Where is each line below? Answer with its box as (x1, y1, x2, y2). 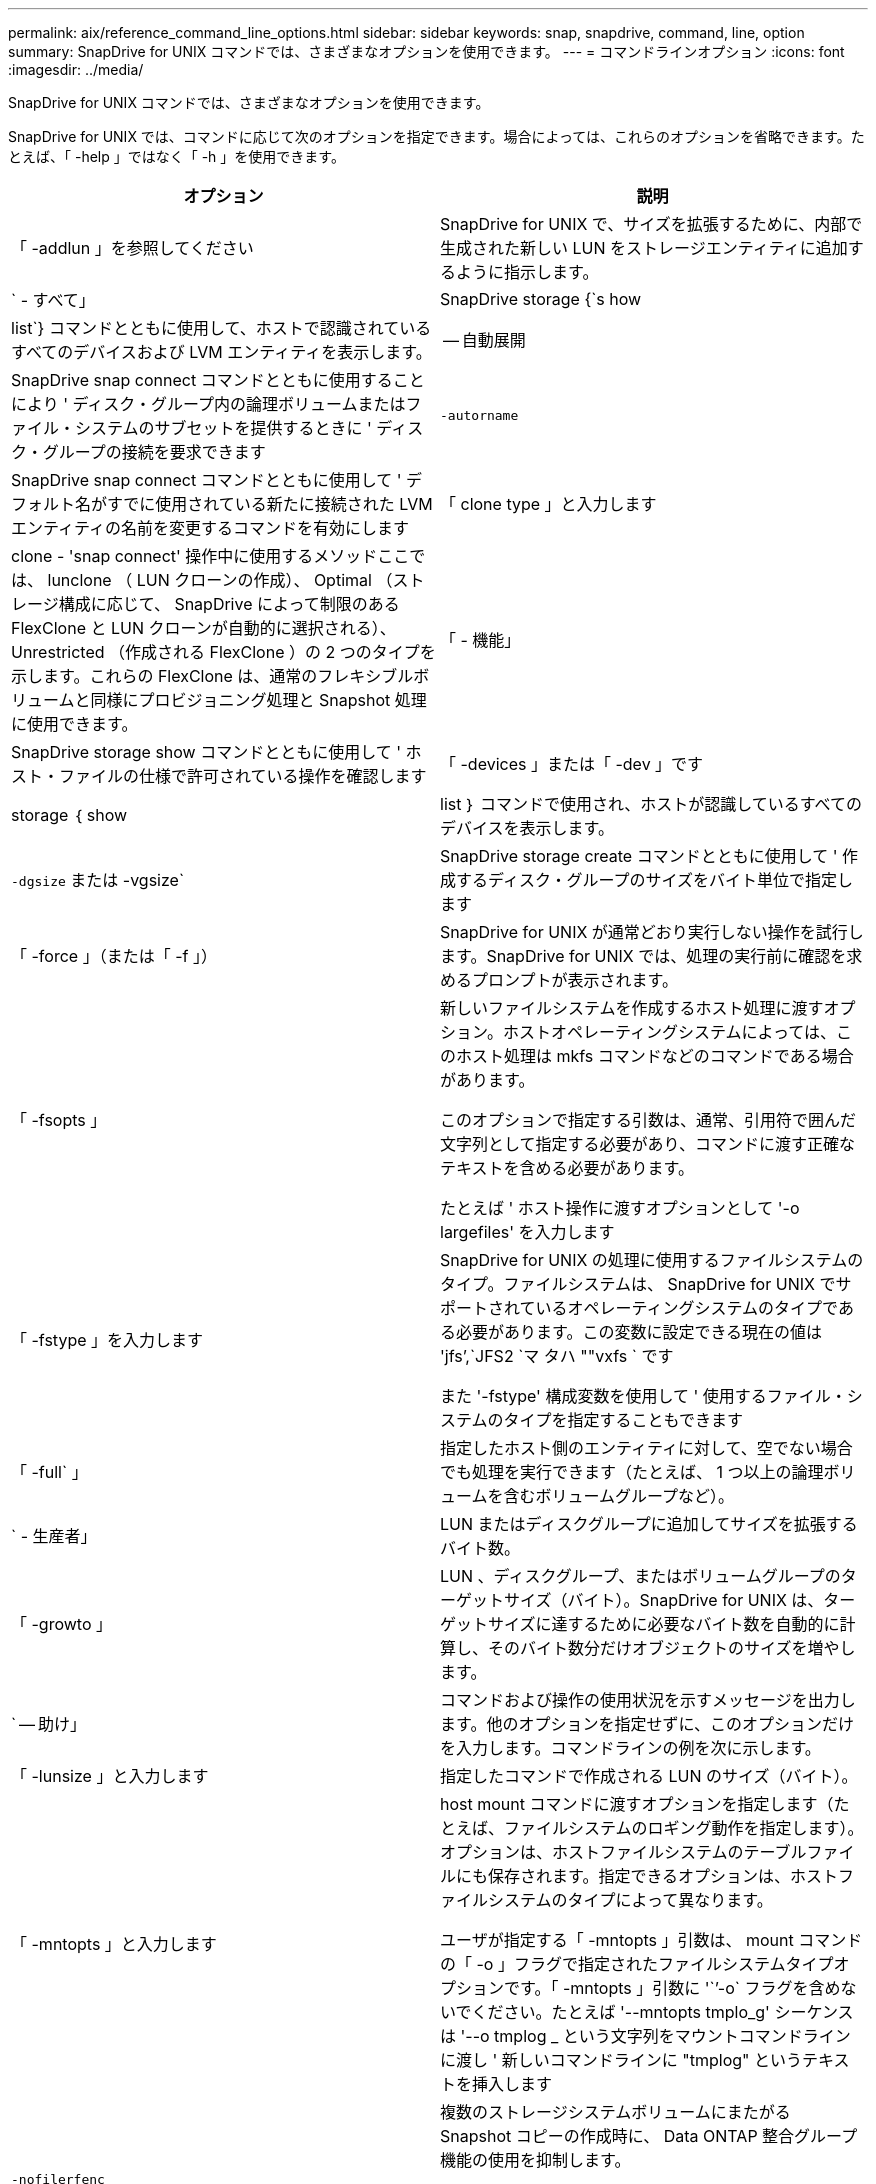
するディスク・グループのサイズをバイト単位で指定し (456, 870, 854, 890)
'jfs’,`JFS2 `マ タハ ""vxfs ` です (440, 1346, 674, 1366)
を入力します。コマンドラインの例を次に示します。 (440, 1738, 821, 1758)
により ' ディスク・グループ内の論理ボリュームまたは (11, 394, 406, 414)
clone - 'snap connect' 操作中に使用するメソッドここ (11, 546, 410, 566)
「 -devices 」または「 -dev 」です (440, 754, 704, 774)
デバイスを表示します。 (440, 818, 614, 838)
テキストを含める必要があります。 (440, 1158, 694, 1178)
